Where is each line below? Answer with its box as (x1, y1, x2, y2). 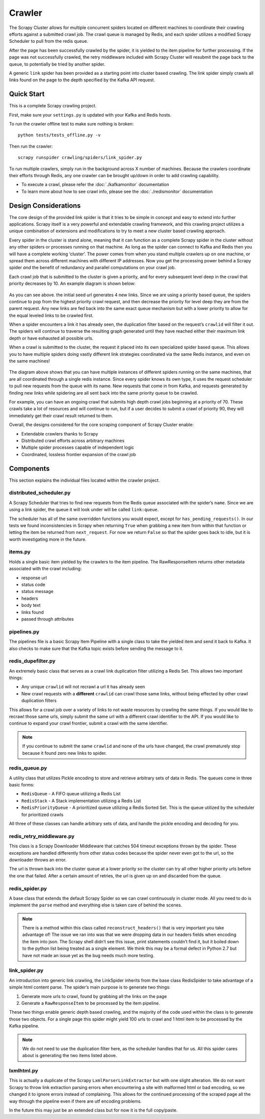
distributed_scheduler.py (9, 490, 71, 497)
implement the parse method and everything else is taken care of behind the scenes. (9, 902, 183, 908)
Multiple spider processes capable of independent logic (21, 444, 134, 450)
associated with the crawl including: (9, 566, 82, 572)
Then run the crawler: (9, 143, 53, 149)
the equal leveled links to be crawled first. (9, 312, 94, 318)
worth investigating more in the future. (9, 536, 87, 542)
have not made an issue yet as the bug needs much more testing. (22, 952, 155, 958)
